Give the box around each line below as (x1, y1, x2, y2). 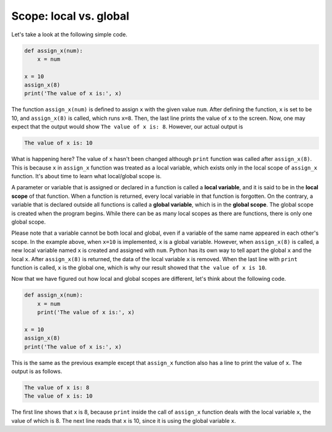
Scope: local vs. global (11, 9, 130, 23)
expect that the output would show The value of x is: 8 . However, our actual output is (11, 123, 243, 130)
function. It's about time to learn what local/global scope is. (11, 173, 162, 179)
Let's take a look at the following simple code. (11, 31, 128, 38)
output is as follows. (11, 367, 63, 375)
